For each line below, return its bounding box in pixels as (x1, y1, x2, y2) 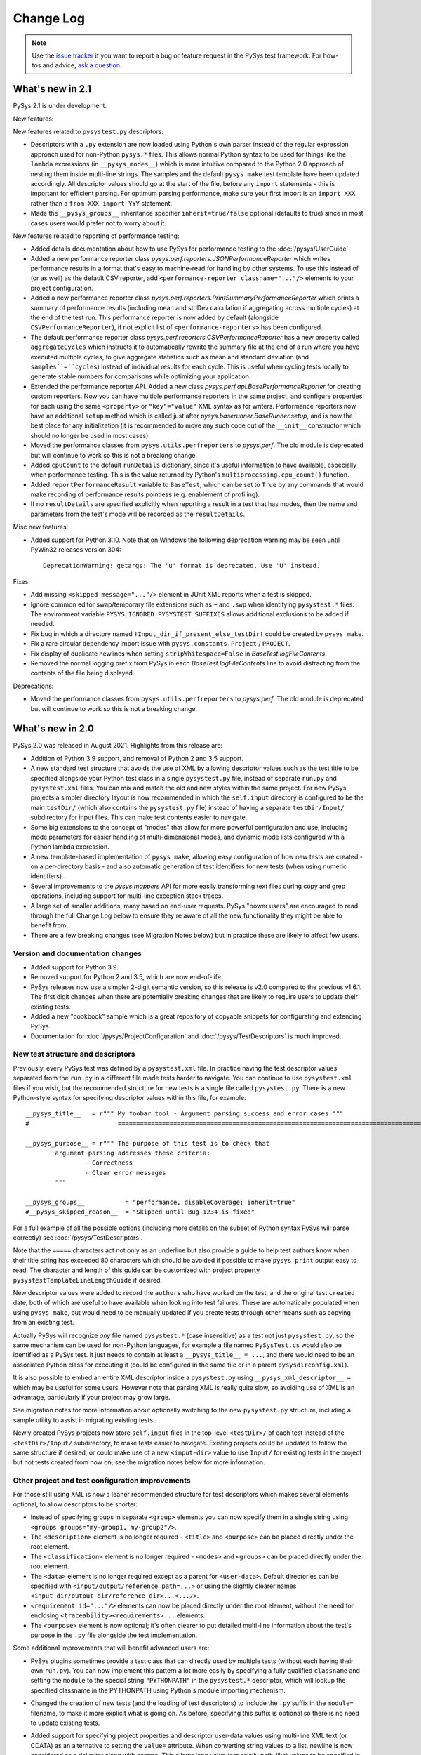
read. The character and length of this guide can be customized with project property (13, 1266, 260, 1274)
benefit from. (30, 921, 69, 929)
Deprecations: (13, 682, 54, 690)
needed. (30, 620, 55, 628)
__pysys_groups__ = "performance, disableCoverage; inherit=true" (25, 1198, 296, 1206)
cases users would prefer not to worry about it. (30, 218, 166, 227)
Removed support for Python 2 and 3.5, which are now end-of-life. (30, 973, 223, 981)
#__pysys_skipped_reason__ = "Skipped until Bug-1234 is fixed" (25, 1208, 255, 1216)
